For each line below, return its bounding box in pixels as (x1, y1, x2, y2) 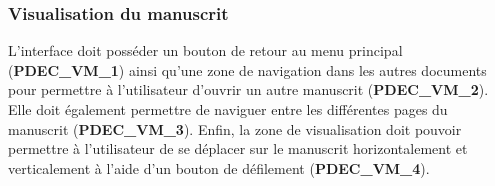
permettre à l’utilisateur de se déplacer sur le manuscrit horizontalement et (8, 138, 468, 159)
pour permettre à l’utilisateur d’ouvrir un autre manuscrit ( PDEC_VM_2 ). (8, 79, 489, 100)
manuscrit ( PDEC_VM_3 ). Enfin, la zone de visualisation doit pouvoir (8, 118, 462, 139)
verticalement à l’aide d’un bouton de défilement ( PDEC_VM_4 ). (8, 157, 430, 178)
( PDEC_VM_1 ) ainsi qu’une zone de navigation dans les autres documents (8, 59, 487, 80)
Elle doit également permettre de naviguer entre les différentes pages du (8, 99, 448, 119)
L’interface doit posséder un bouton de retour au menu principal (8, 40, 403, 61)
